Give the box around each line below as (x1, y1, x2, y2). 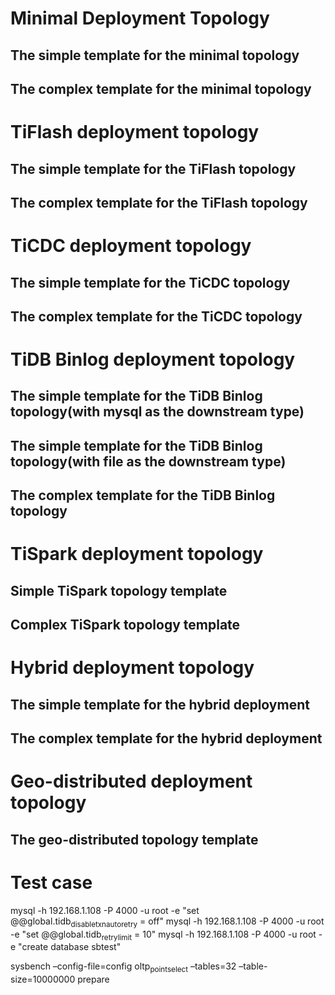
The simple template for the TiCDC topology (10, 274, 291, 291)
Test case (10, 871, 93, 894)
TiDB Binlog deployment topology (10, 348, 296, 371)
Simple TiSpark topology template (10, 582, 228, 599)
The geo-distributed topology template (10, 831, 259, 848)
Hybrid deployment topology (10, 657, 255, 679)
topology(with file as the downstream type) (10, 453, 287, 470)
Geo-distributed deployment (10, 770, 253, 793)
